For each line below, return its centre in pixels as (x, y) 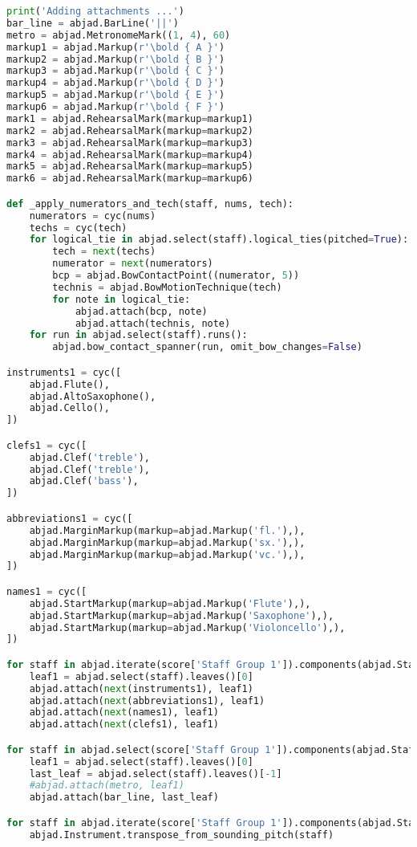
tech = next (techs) (104, 252)
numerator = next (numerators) (133, 264)
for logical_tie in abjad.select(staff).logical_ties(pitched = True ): (219, 240)
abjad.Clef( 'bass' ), (84, 481)
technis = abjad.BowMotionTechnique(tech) (167, 287)
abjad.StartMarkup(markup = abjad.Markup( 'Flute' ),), (170, 603)
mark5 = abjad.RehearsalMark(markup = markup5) (130, 167)
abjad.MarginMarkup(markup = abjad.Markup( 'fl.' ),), (167, 530)
